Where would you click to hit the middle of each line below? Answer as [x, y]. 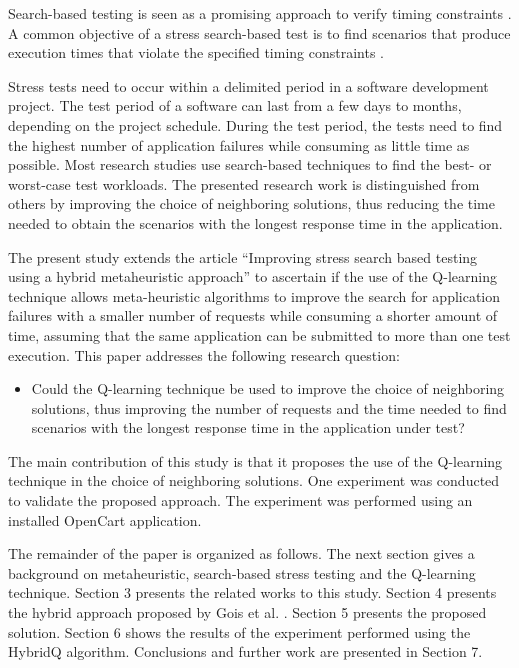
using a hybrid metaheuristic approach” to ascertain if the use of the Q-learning [252, 276]
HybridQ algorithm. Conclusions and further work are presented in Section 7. [245, 651]
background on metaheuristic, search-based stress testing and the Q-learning [242, 572]
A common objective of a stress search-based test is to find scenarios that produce [259, 32]
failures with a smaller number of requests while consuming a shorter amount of [253, 315]
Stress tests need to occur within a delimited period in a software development [248, 85]
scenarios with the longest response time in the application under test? [248, 427]
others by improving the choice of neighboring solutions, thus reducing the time [251, 203]
